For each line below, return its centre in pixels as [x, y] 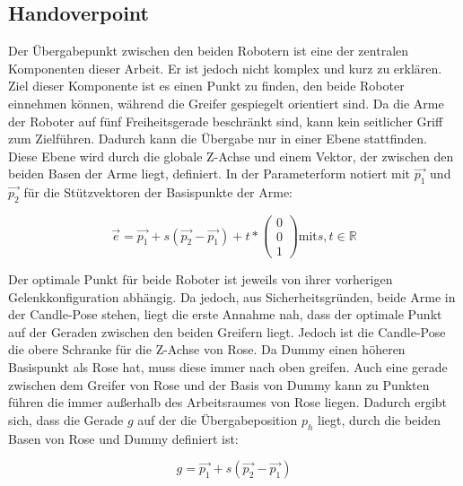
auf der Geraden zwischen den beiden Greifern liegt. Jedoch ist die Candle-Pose [227, 331]
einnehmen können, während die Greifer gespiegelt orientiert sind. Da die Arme [226, 103]
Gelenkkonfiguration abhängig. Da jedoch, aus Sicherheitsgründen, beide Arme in [232, 296]
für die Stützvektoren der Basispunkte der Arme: [158, 192]
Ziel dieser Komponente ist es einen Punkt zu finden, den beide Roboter [206, 86]
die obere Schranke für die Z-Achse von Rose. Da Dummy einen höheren [207, 349]
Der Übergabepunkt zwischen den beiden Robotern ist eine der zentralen [209, 51]
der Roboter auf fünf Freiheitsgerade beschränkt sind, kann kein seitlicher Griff [226, 121]
